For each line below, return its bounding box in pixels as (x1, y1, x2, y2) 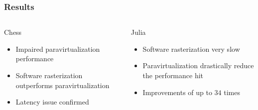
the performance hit (142, 70, 204, 80)
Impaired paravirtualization (15, 43, 100, 54)
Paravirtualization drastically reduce (142, 60, 254, 71)
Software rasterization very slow (142, 43, 240, 54)
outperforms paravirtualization (15, 80, 110, 90)
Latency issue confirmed (15, 97, 89, 107)
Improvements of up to (142, 87, 212, 97)
